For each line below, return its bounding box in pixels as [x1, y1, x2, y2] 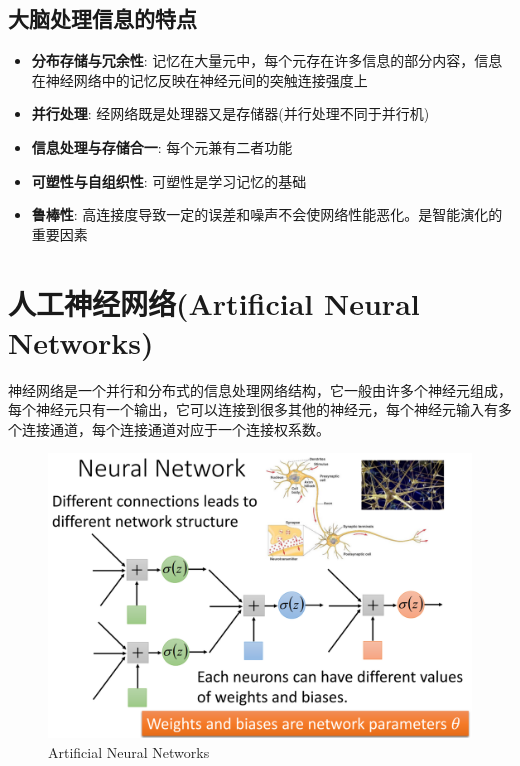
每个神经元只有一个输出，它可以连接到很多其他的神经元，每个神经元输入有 [8, 399, 498, 420]
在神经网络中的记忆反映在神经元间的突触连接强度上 [31, 69, 368, 90]
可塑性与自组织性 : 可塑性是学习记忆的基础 [31, 170, 307, 191]
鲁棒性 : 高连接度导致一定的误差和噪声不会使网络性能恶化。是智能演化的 [31, 204, 503, 225]
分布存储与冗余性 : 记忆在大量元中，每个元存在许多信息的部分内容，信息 [31, 50, 503, 71]
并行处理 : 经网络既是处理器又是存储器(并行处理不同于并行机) [31, 103, 430, 124]
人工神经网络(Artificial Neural [8, 282, 420, 323]
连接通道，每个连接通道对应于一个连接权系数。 [21, 418, 330, 439]
